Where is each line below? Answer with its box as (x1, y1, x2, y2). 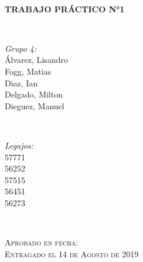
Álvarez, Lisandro (5, 53, 68, 66)
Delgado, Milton (5, 88, 63, 100)
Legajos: (5, 139, 33, 151)
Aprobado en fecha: (5, 236, 79, 248)
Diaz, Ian (5, 76, 38, 89)
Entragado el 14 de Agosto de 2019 (5, 247, 139, 260)
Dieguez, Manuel (5, 99, 64, 112)
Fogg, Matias (5, 65, 52, 77)
